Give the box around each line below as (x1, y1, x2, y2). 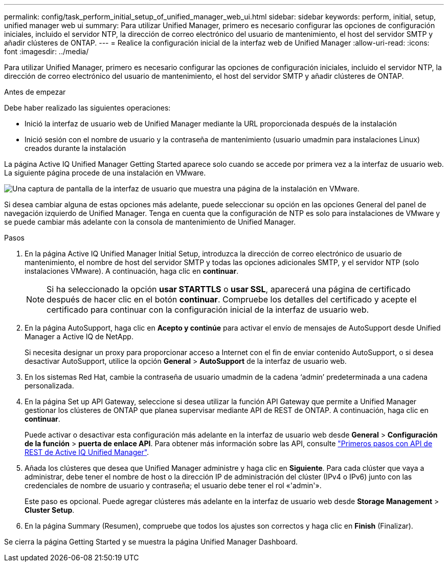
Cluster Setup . (25, 506, 75, 514)
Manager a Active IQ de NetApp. (25, 332, 133, 341)
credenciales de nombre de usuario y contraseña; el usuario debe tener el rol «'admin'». (25, 481, 322, 490)
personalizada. (25, 381, 74, 390)
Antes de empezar (4, 88, 66, 96)
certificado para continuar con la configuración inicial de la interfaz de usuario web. (47, 304, 369, 315)
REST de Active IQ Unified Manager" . (25, 448, 149, 456)
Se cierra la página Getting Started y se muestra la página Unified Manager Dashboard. (4, 537, 298, 546)
